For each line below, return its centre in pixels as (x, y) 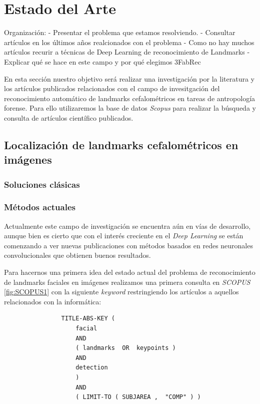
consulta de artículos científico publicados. (69, 117)
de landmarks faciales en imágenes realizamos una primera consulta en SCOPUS (127, 282)
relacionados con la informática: (53, 301)
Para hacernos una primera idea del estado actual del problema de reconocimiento (130, 272)
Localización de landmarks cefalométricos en (121, 144)
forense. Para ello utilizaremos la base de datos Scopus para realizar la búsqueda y (130, 108)
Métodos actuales (40, 207)
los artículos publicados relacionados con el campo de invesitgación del (112, 88)
